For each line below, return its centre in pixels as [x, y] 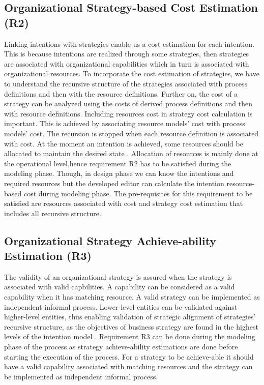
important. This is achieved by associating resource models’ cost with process [125, 123]
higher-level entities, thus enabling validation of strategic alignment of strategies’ [130, 317]
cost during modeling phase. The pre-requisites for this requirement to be [138, 193]
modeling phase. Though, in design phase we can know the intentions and [119, 173]
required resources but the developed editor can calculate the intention [114, 183]
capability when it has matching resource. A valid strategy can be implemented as [132, 297]
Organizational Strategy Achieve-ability [110, 240]
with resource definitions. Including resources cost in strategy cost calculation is [128, 113]
